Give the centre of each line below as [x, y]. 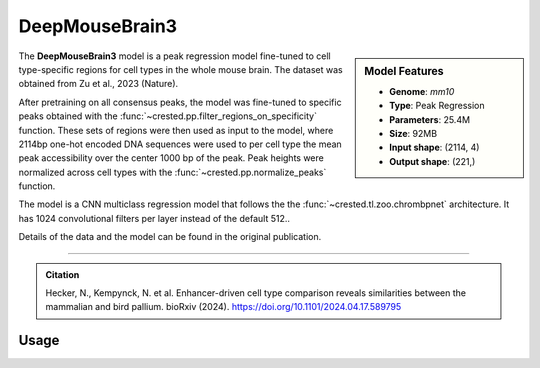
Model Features [404, 71]
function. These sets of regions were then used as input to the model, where [176, 130]
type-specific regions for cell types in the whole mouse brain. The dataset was [181, 69]
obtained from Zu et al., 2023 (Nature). [98, 84]
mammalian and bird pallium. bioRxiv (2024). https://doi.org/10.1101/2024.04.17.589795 [223, 307]
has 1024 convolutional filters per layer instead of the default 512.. [154, 218]
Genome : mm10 [422, 91]
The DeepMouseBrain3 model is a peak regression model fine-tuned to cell [174, 56]
